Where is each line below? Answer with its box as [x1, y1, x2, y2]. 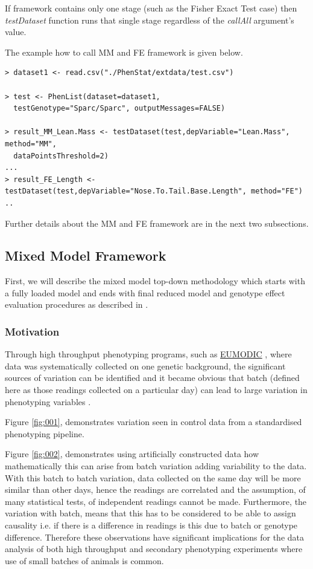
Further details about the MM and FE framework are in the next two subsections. [5, 216, 309, 229]
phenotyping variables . [5, 395, 91, 408]
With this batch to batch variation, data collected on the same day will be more [5, 471, 301, 484]
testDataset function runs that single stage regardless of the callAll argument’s [5, 13, 294, 26]
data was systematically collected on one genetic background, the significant [5, 359, 286, 372]
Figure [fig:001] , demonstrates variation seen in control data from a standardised [5, 415, 302, 428]
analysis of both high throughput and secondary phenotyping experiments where [5, 542, 303, 555]
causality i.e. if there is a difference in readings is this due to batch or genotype [5, 519, 298, 532]
